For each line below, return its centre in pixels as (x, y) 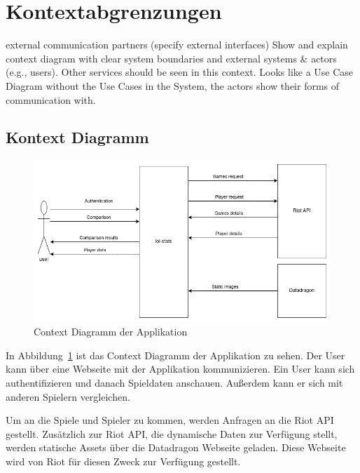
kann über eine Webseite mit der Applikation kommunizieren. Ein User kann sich (180, 369)
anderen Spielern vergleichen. (68, 396)
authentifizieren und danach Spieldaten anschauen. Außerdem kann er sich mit (174, 382)
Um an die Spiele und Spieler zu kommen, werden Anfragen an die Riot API (170, 420)
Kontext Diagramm (77, 137)
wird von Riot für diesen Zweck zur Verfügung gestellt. (123, 461)
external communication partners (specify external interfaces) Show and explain (177, 45)
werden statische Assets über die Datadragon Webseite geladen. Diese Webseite (176, 447)
